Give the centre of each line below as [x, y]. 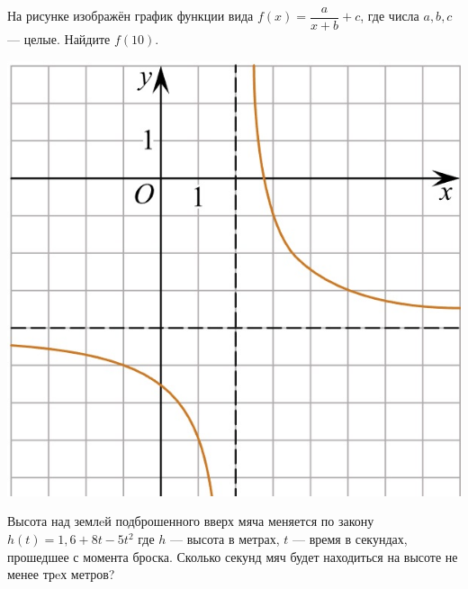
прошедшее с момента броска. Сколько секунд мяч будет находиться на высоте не [233, 556]
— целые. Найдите [59, 39]
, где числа [390, 16]
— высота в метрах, [225, 539]
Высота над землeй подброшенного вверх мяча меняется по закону [191, 521]
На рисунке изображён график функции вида [130, 16]
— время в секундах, [350, 539]
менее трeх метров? [61, 574]
